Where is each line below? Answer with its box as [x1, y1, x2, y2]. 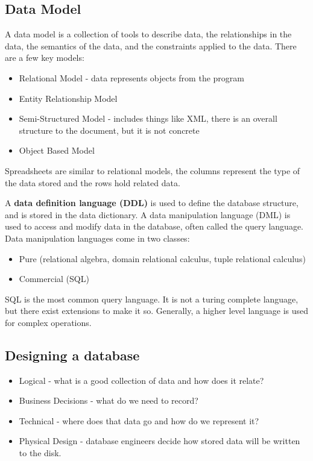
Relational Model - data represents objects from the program [19, 71, 244, 84]
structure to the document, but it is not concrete [19, 124, 200, 136]
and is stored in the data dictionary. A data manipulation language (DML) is [5, 208, 291, 221]
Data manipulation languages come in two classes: [5, 231, 190, 244]
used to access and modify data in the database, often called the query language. [5, 220, 304, 233]
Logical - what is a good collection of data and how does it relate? [19, 374, 264, 386]
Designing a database [5, 345, 140, 364]
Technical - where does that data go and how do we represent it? [19, 414, 259, 427]
